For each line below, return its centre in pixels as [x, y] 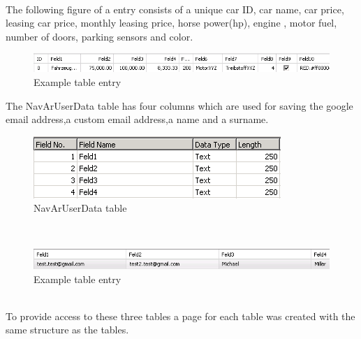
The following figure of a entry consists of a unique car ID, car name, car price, [175, 9]
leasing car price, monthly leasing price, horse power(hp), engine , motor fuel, [171, 23]
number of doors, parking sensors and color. [100, 36]
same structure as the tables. [67, 330]
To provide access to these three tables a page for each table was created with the [180, 316]
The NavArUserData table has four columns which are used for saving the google [179, 105]
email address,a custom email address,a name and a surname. [137, 119]
